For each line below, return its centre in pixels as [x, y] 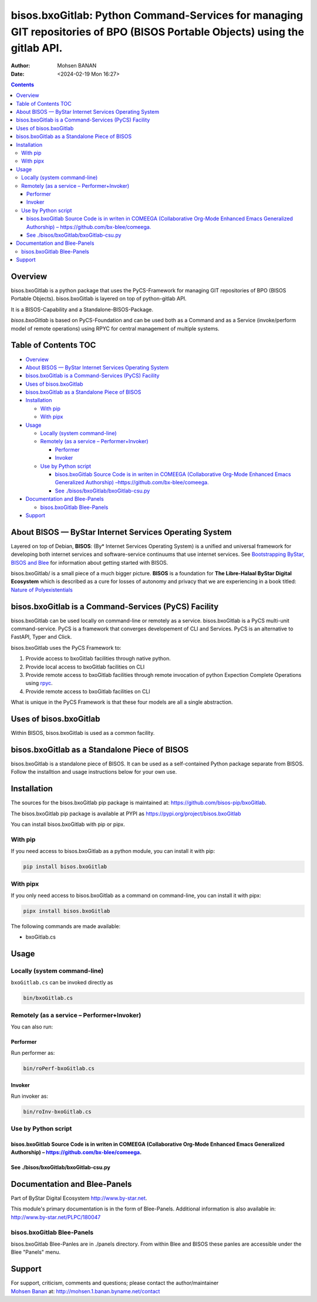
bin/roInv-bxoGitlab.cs [58, 1112]
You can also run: [32, 1027]
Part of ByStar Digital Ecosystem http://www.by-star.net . [79, 1198]
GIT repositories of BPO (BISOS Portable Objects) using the [158, 32]
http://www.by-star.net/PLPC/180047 [56, 1217]
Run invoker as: [29, 1096]
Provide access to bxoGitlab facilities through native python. [98, 659]
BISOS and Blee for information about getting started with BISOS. [90, 562]
